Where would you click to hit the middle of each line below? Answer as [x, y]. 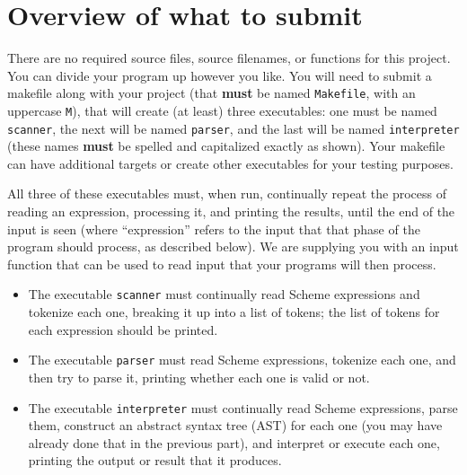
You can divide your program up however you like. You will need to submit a [220, 75]
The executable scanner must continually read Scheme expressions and [224, 294]
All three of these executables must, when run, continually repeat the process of [227, 194]
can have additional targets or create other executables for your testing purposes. [230, 163]
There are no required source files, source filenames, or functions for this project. [229, 58]
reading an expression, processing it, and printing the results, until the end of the [231, 211]
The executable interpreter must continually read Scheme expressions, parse [243, 407]
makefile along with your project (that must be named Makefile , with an [211, 93]
